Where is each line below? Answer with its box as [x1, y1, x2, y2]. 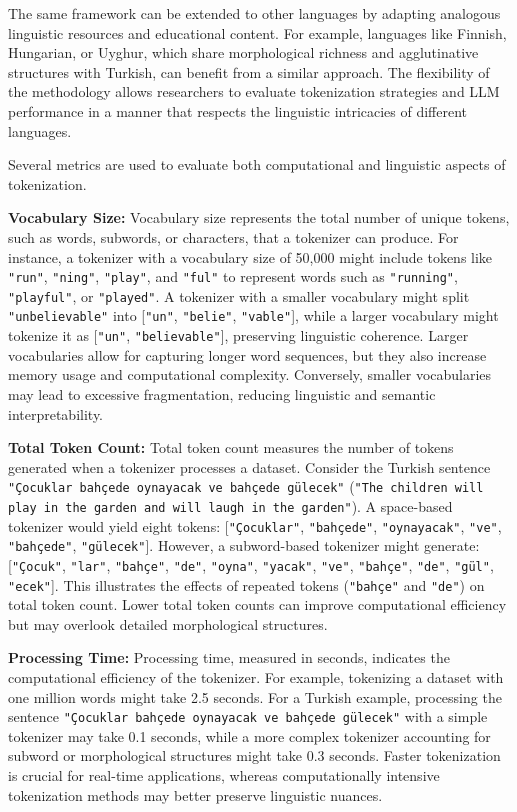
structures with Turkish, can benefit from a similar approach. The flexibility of [8, 61, 490, 82]
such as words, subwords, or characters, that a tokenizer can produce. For [8, 226, 459, 247]
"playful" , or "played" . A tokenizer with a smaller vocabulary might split [8, 285, 470, 306]
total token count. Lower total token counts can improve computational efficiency [8, 594, 507, 615]
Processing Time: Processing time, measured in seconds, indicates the [8, 647, 450, 668]
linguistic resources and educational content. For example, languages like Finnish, [8, 22, 507, 43]
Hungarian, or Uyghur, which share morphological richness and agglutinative [8, 42, 479, 63]
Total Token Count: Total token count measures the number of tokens [8, 437, 454, 458]
